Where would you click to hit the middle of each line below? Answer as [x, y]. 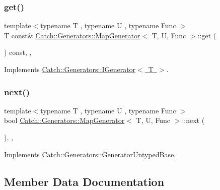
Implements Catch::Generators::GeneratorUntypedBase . [90, 154]
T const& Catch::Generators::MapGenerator [72, 35]
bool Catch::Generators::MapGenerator [64, 120]
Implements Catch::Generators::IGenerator [70, 69]
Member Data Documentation [84, 181]
